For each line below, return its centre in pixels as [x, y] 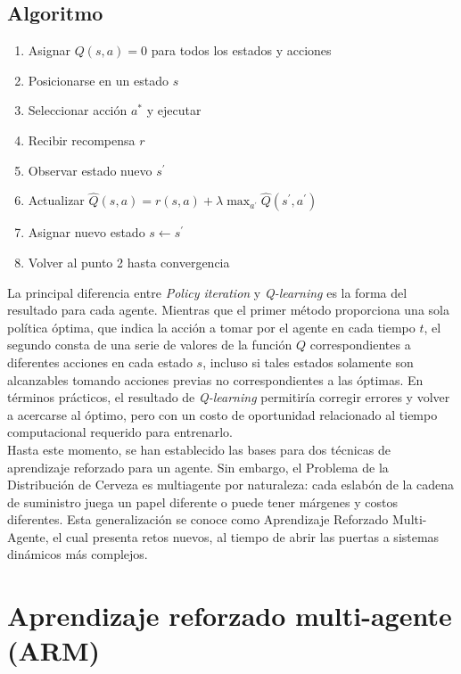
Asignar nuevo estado [86, 232]
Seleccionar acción [78, 110]
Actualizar [56, 200]
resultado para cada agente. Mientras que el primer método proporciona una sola [228, 310]
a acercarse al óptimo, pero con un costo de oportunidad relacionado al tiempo [222, 414]
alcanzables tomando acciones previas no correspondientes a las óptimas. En [215, 379]
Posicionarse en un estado [98, 80]
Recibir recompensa [82, 140]
